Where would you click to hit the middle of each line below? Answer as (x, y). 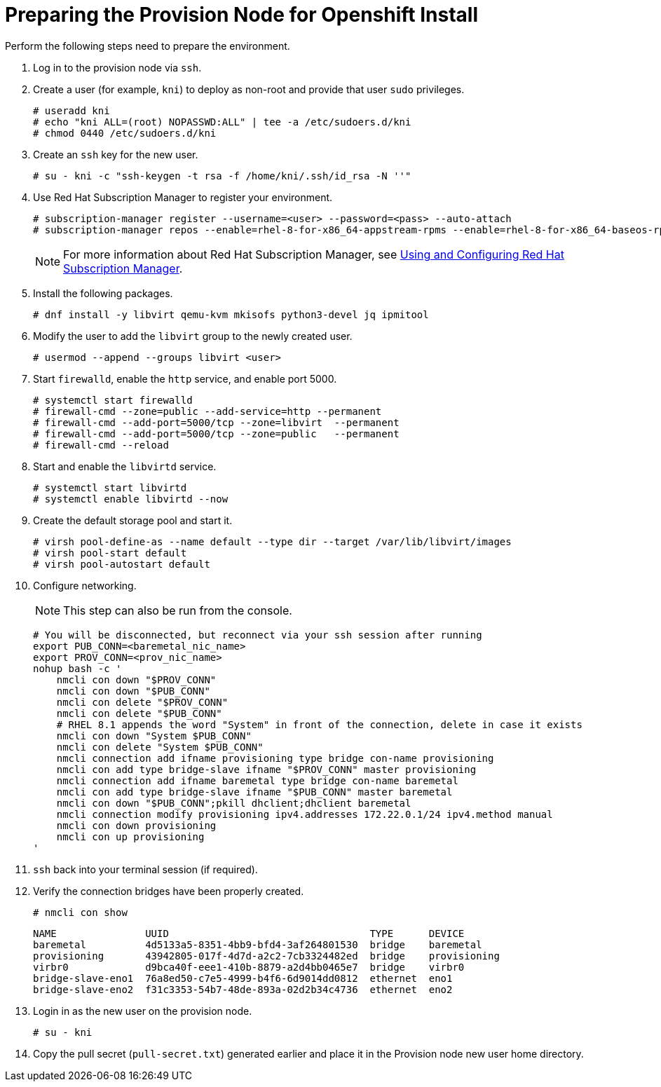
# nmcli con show (80, 912)
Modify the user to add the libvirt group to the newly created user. (193, 336)
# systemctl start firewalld (113, 400)
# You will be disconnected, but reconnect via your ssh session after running (258, 635)
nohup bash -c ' (77, 668)
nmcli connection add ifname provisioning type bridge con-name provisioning (275, 758)
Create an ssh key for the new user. (116, 154)
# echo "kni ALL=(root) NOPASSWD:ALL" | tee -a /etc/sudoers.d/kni (222, 122)
